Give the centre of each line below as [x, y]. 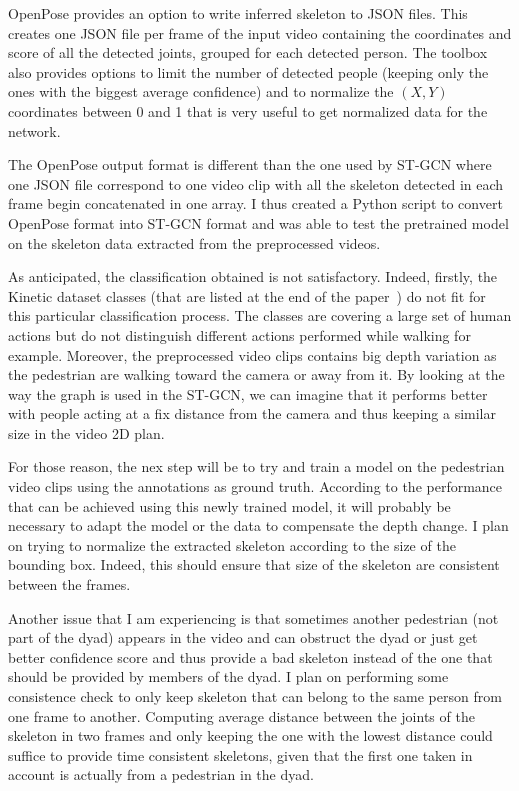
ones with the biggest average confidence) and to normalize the [201, 91]
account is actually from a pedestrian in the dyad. [161, 774]
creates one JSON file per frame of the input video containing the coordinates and [260, 32]
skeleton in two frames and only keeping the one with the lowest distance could [250, 735]
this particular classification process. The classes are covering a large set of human [260, 315]
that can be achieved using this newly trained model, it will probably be [229, 505]
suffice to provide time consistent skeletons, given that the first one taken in [240, 754]
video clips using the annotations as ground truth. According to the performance [255, 486]
